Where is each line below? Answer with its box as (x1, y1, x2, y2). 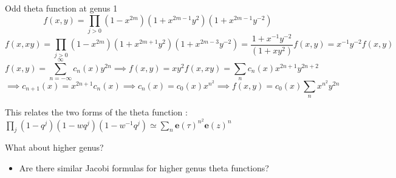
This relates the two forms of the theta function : (5, 106, 188, 118)
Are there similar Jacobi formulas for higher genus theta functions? (19, 162, 269, 174)
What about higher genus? (5, 141, 104, 154)
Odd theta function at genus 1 (5, 2, 118, 14)
